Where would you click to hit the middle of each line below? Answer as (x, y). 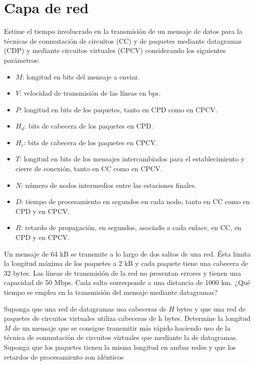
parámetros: (22, 60)
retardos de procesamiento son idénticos (64, 356)
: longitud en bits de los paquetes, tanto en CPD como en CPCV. (119, 109)
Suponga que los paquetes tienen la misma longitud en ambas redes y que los (120, 347)
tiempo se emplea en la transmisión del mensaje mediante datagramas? (111, 292)
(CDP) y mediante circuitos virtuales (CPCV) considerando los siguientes (115, 50)
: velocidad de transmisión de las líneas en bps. (90, 93)
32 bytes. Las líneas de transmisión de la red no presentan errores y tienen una (123, 273)
